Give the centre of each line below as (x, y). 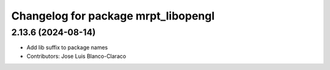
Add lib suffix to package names (67, 47)
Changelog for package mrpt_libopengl (113, 16)
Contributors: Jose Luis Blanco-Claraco (76, 56)
